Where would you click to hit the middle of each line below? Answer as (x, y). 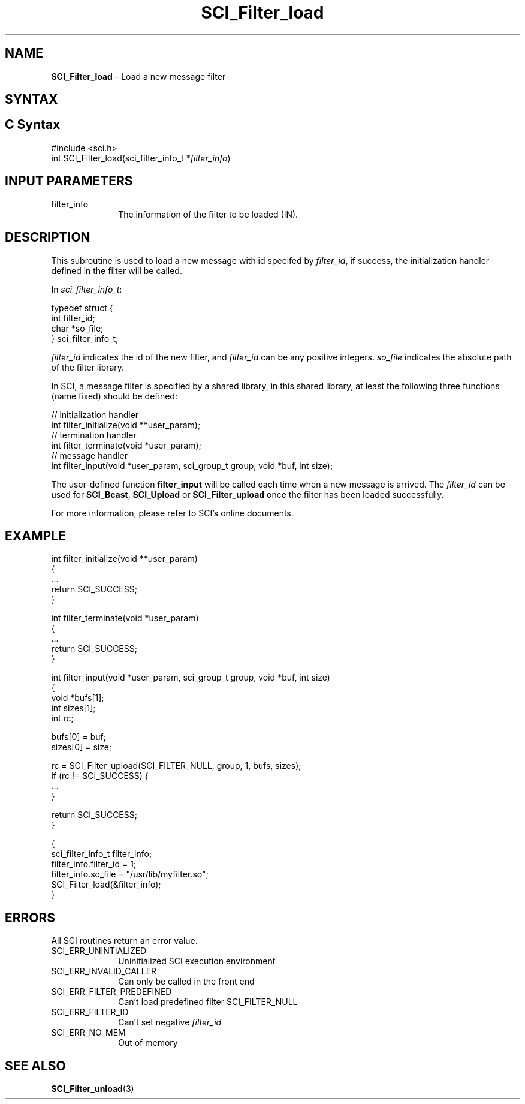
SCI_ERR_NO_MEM (88, 1033)
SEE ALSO (35, 1066)
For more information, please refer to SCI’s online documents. (172, 513)
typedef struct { (82, 308)
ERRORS (30, 918)
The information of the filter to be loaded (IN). (208, 214)
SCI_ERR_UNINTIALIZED (99, 951)
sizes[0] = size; (82, 747)
